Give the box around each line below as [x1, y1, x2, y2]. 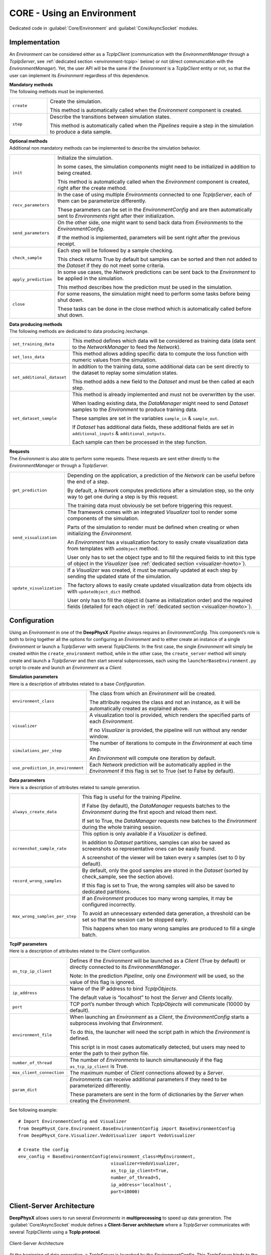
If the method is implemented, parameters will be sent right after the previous [57, 234, 240, 241]
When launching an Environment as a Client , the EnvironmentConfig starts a [69, 1013, 249, 1020]
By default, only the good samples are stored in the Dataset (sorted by [82, 866, 248, 873]
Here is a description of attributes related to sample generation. [9, 784, 141, 790]
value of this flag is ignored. [69, 978, 135, 985]
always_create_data [12, 809, 57, 815]
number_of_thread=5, [110, 1175, 162, 1181]
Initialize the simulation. [57, 154, 113, 161]
